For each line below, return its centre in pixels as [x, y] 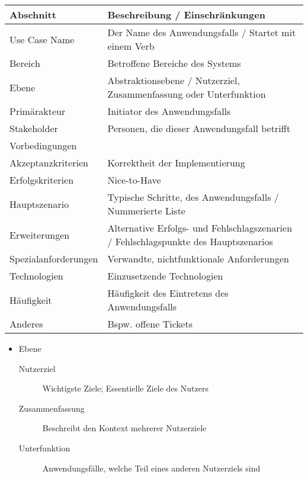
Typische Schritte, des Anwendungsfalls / [193, 197]
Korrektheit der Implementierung [176, 163]
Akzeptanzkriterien [49, 163]
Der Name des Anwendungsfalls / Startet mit [202, 32]
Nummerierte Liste [146, 211]
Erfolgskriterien [42, 180]
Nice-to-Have [134, 180]
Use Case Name [42, 39]
